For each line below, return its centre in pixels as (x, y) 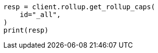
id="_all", (40, 15)
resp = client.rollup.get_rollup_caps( (79, 7)
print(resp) (26, 30)
